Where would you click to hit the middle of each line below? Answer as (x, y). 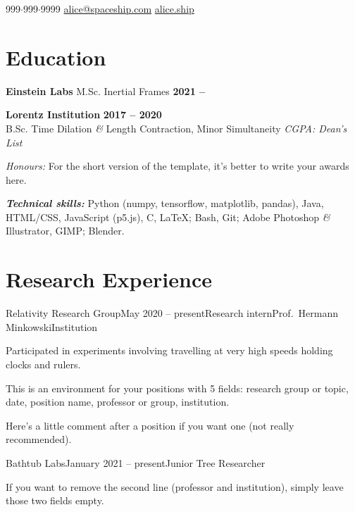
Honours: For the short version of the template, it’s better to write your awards (177, 166)
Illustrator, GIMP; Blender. (65, 231)
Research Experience (109, 279)
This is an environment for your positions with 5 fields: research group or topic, (177, 388)
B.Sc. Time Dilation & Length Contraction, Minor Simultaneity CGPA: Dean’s (176, 128)
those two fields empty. (55, 500)
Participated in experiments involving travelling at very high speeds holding (169, 350)
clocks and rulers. (43, 364)
